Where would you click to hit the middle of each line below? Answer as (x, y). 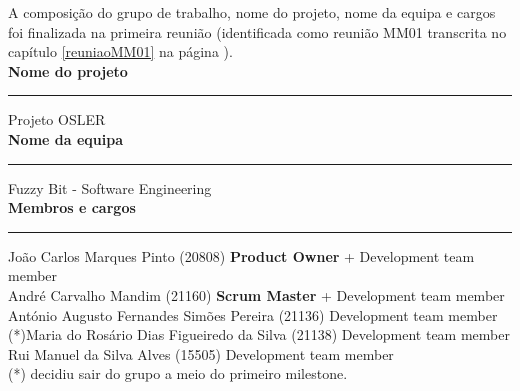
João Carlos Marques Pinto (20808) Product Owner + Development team (241, 255)
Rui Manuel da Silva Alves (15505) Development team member (201, 353)
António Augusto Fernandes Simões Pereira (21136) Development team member (253, 314)
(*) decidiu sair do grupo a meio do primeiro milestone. (178, 373)
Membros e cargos (72, 207)
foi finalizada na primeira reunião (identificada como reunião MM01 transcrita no (257, 31)
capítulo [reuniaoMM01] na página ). (120, 51)
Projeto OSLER (57, 119)
